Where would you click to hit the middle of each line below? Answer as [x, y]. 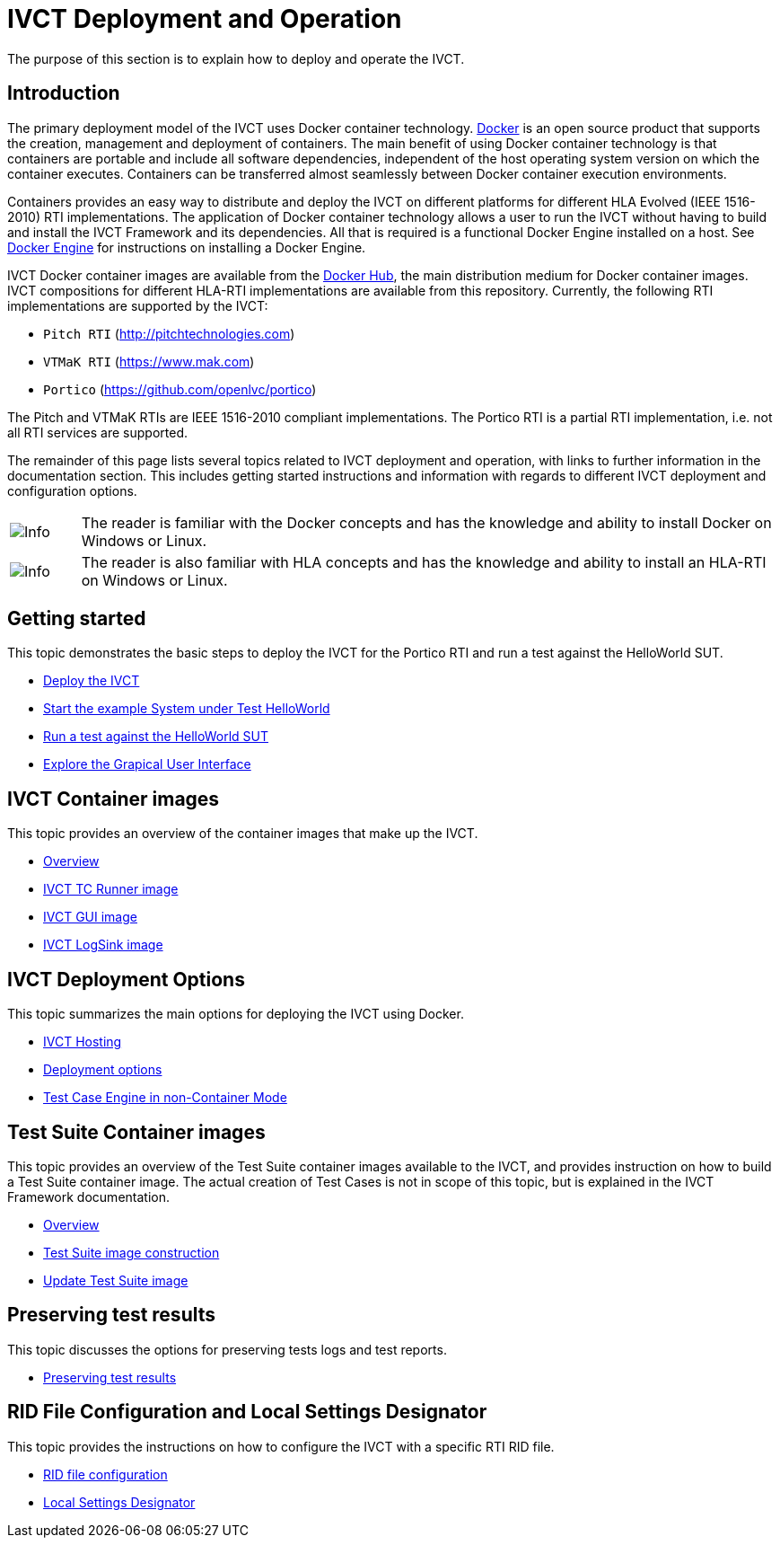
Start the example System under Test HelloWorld [187, 709]
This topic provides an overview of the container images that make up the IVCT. [243, 834]
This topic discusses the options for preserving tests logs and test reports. [227, 1349]
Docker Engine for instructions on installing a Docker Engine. [187, 247]
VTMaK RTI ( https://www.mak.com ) [149, 361]
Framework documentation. [88, 1196]
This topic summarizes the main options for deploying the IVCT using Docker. [236, 1014]
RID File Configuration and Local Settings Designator [247, 1412]
